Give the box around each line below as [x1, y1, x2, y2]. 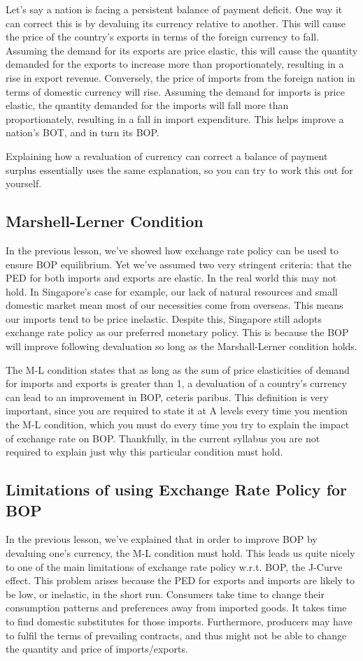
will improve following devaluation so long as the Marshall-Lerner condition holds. [6, 339, 357, 354]
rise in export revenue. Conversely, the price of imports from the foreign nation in [6, 70, 355, 85]
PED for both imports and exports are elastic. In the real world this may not [6, 270, 337, 285]
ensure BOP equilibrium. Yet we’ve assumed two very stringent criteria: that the [6, 256, 352, 271]
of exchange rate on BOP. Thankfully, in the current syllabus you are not [6, 430, 320, 445]
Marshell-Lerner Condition [6, 210, 204, 232]
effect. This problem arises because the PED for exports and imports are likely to [6, 573, 355, 588]
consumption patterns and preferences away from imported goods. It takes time [6, 600, 347, 615]
